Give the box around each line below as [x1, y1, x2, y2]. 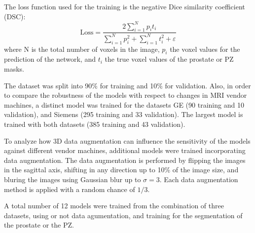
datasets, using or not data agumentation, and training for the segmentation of [4, 210, 243, 220]
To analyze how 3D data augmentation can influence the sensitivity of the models [4, 135, 251, 146]
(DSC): [4, 11, 26, 21]
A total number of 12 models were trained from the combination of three [4, 200, 224, 211]
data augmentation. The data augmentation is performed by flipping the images [4, 155, 246, 165]
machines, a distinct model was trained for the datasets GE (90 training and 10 [4, 99, 244, 110]
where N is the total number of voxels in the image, [4, 43, 160, 54]
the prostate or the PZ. [4, 220, 74, 230]
